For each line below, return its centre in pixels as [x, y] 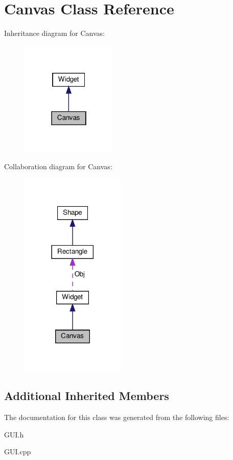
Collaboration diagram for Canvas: [58, 166]
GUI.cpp [18, 452]
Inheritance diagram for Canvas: [54, 33]
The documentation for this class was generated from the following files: [117, 417]
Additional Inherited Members [87, 396]
